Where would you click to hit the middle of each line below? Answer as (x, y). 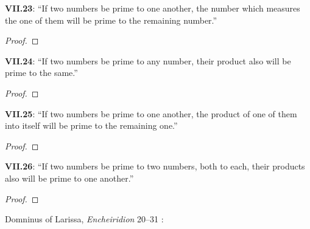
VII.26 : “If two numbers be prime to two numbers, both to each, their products (155, 166)
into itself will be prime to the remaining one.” (91, 125)
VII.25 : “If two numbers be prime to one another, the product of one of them (151, 113)
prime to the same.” (41, 73)
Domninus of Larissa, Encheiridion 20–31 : (84, 219)
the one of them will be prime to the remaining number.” (111, 20)
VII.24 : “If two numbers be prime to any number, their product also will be (148, 60)
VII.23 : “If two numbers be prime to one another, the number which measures (153, 8)
